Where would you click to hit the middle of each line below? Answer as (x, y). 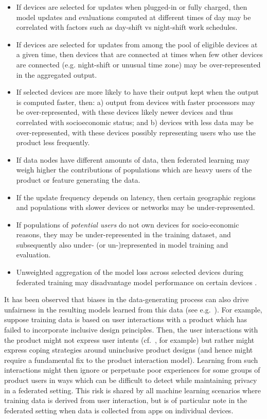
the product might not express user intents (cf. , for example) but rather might (129, 339)
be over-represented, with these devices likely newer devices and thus (125, 112)
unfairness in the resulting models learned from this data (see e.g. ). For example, (133, 309)
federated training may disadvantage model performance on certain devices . (137, 282)
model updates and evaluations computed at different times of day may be (133, 17)
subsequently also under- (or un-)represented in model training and (122, 244)
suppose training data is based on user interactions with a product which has (126, 319)
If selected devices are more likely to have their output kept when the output (137, 92)
